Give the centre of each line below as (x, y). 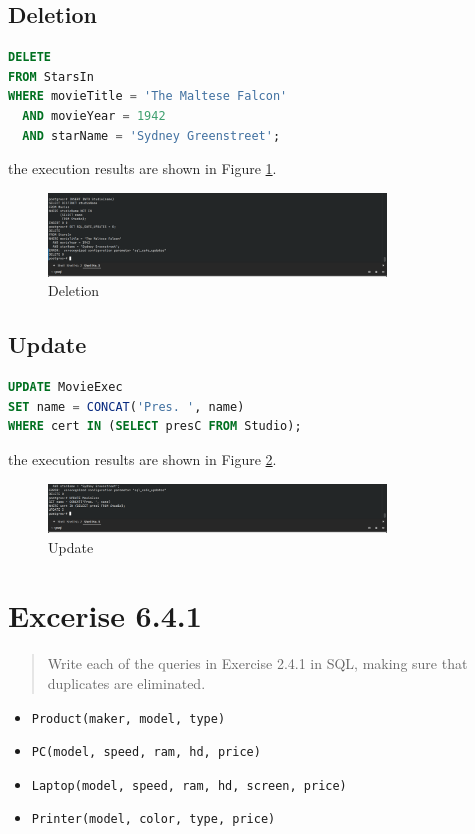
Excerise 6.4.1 (105, 615)
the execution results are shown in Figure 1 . (142, 168)
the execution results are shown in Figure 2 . (142, 459)
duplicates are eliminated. (126, 682)
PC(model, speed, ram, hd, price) (146, 752)
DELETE (29, 57)
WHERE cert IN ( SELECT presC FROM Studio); (155, 426)
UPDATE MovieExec (65, 387)
